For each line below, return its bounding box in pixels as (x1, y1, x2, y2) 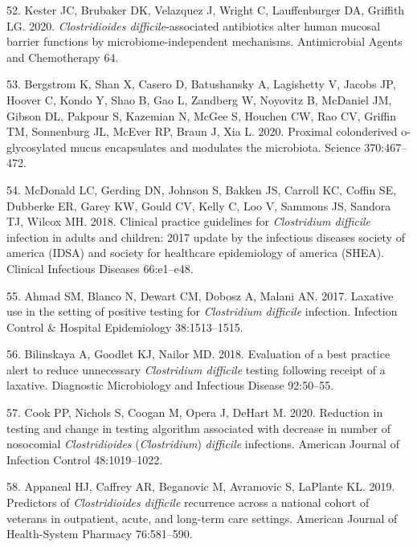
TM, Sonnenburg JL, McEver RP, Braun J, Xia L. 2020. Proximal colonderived (6, 123, 398, 140)
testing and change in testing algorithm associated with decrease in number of (6, 419, 391, 436)
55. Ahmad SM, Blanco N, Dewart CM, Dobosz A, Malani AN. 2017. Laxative (6, 287, 394, 304)
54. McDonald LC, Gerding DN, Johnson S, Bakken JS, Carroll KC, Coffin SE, (6, 181, 397, 198)
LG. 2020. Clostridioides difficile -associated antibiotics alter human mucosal (6, 17, 381, 34)
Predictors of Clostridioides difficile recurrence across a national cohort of (6, 494, 370, 511)
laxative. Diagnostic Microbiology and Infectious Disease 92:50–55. (6, 377, 334, 394)
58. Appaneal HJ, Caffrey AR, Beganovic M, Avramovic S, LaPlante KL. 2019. (6, 478, 395, 495)
